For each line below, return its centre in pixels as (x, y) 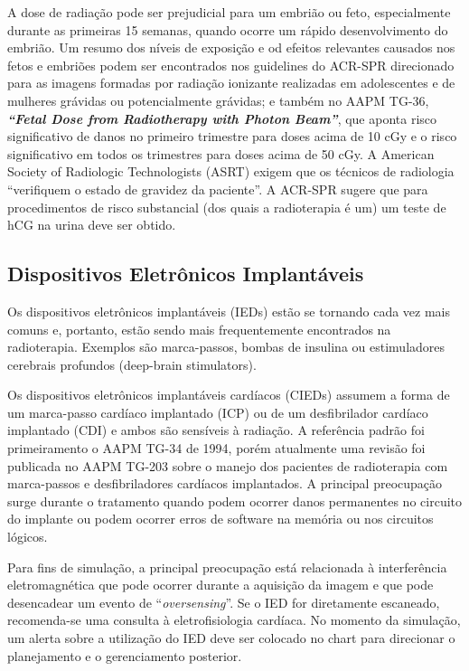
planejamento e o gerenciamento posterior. (125, 655)
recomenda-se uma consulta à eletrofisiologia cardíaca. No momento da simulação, (234, 620)
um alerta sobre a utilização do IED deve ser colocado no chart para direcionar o (231, 638)
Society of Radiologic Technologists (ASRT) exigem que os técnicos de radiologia (231, 171)
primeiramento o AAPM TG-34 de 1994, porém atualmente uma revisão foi (216, 448)
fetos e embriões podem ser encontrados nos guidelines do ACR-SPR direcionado (231, 65)
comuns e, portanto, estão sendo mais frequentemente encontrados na (199, 329)
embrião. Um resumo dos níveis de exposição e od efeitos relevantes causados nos (231, 47)
